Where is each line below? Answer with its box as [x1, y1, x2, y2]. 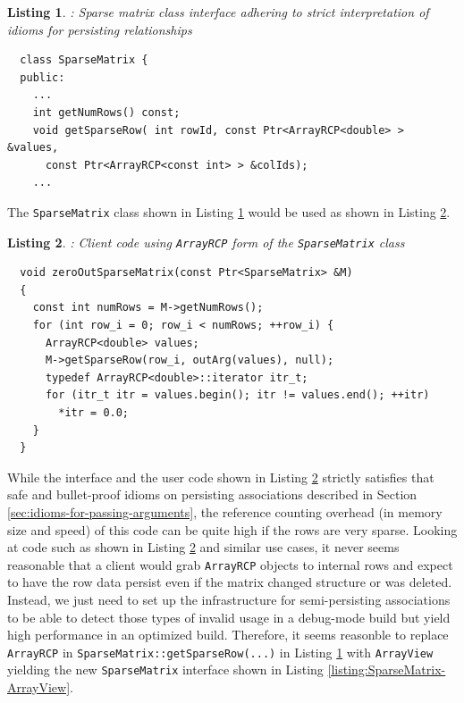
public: [20, 71, 65, 84]
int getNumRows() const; [32, 105, 181, 119]
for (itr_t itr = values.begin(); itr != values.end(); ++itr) [45, 389, 430, 402]
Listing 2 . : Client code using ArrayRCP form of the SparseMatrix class [7, 232, 405, 251]
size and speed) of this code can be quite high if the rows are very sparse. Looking [7, 520, 458, 539]
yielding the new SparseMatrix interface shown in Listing [7, 660, 324, 679]
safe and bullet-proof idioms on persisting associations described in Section [7, 485, 418, 504]
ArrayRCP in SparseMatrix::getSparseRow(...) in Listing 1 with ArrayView [7, 642, 434, 661]
